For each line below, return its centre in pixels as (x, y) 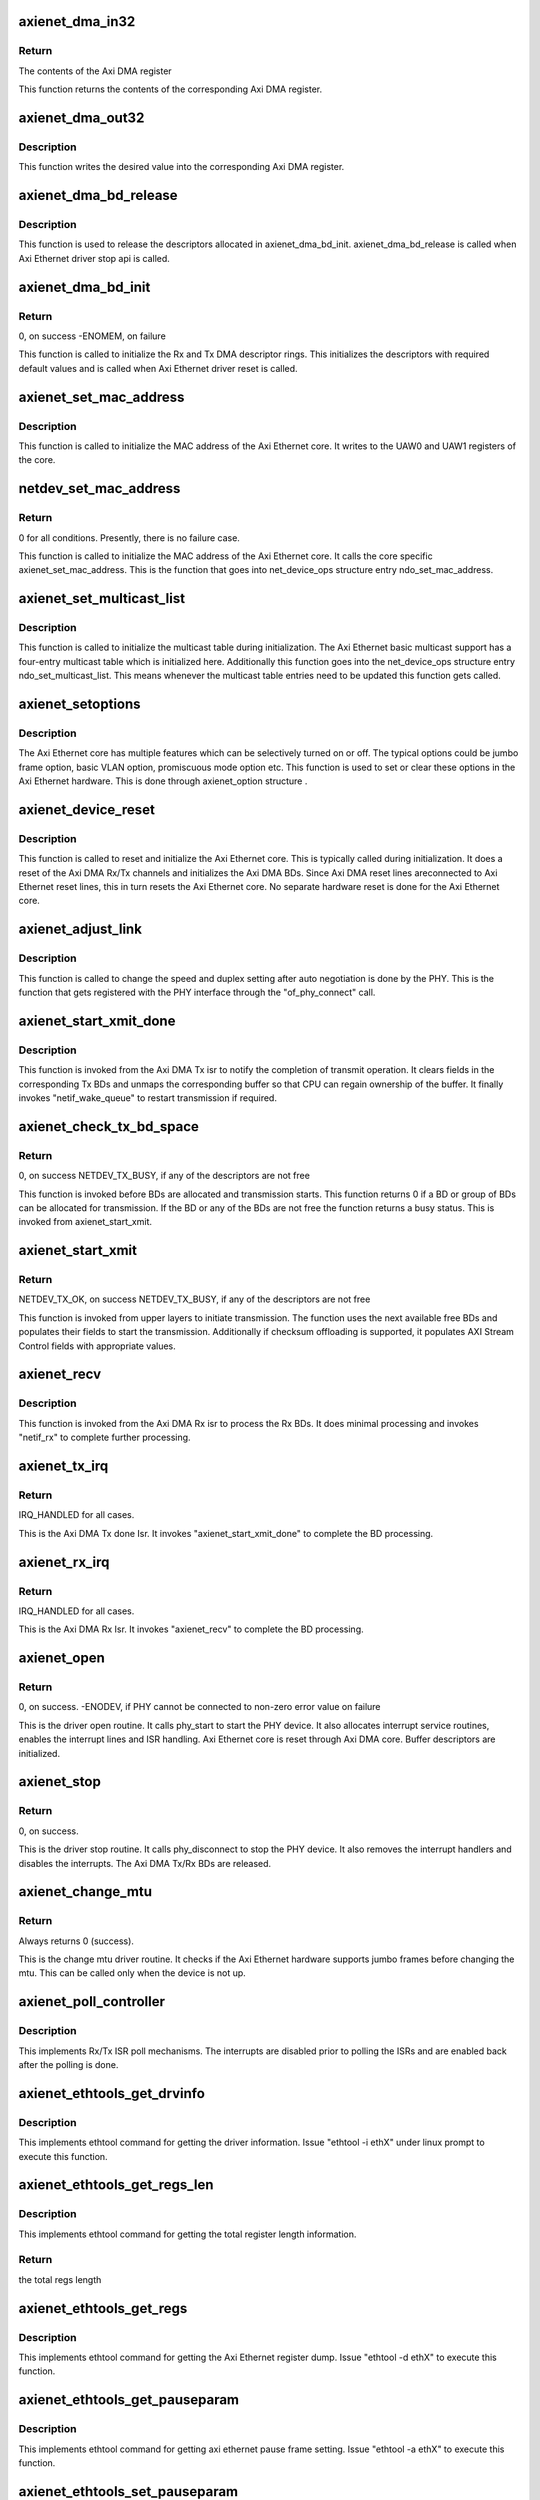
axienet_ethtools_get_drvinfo (111, 2093)
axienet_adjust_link (80, 929)
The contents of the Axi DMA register (95, 71)
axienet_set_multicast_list (101, 598)
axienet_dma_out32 (81, 117)
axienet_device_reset (86, 809)
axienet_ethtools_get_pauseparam (129, 2400)
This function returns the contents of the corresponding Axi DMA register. (170, 89)
